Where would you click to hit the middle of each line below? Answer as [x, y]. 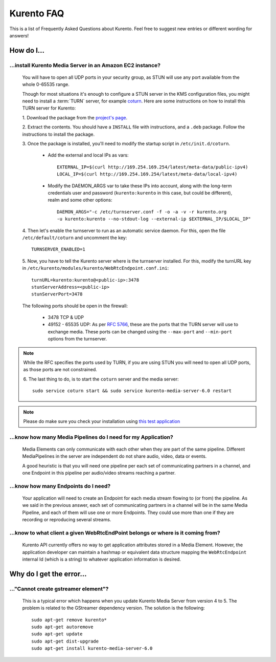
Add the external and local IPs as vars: [88, 155]
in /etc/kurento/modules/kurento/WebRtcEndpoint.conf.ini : [95, 268]
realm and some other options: [80, 200]
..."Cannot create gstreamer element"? [59, 589]
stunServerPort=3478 [57, 294]
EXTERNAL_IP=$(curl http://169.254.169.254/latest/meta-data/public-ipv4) [153, 167]
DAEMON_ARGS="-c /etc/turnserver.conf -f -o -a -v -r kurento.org [142, 212]
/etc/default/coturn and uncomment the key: [75, 238]
